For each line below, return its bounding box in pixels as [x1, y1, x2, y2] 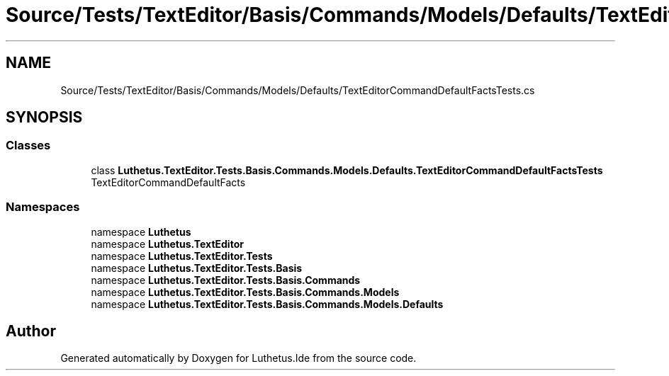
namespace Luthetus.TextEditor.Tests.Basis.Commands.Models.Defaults [91, 297, 444, 310]
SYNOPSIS [6, 108, 83, 127]
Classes [6, 138, 51, 153]
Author [6, 321, 56, 340]
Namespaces [6, 200, 80, 215]
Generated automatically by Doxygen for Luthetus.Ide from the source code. [60, 352, 417, 365]
